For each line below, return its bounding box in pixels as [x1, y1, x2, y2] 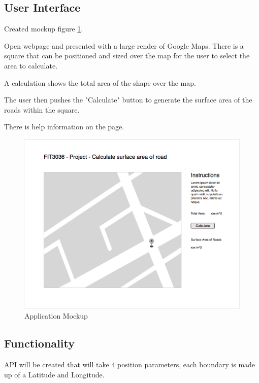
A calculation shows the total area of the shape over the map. [4, 77, 196, 88]
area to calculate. [4, 60, 58, 71]
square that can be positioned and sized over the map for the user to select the [4, 50, 250, 61]
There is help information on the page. [4, 121, 124, 132]
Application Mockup [24, 310, 88, 321]
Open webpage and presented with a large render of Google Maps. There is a [4, 40, 244, 51]
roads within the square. [4, 104, 80, 115]
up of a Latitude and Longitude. [4, 369, 105, 379]
